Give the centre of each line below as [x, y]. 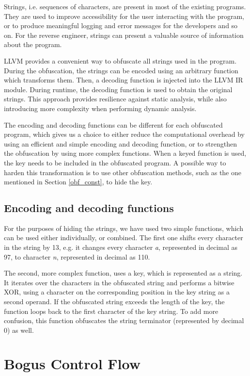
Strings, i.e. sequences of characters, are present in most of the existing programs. [125, 6]
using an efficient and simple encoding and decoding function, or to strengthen [121, 143]
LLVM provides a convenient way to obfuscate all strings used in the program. [120, 60]
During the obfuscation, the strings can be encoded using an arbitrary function [121, 70]
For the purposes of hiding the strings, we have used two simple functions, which [124, 228]
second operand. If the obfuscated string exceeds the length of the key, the [114, 302]
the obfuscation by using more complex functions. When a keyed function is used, [125, 153]
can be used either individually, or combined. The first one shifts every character [124, 237]
